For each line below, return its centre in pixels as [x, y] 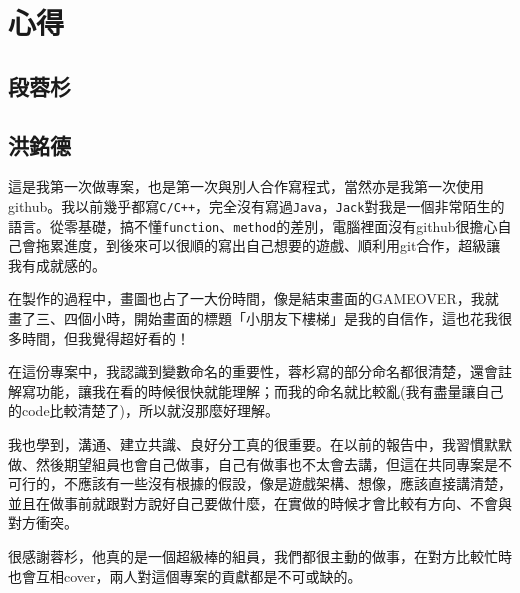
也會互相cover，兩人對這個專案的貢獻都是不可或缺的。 [185, 575]
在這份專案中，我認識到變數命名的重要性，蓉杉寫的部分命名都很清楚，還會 [253, 371]
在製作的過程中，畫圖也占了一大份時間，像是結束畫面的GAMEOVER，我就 [253, 298]
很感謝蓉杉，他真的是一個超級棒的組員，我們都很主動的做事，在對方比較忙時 [260, 555]
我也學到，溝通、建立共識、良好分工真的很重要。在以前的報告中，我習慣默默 [260, 444]
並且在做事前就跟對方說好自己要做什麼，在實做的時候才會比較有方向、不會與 [260, 502]
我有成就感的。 [57, 264]
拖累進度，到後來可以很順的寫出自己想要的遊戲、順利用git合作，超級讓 [268, 245]
